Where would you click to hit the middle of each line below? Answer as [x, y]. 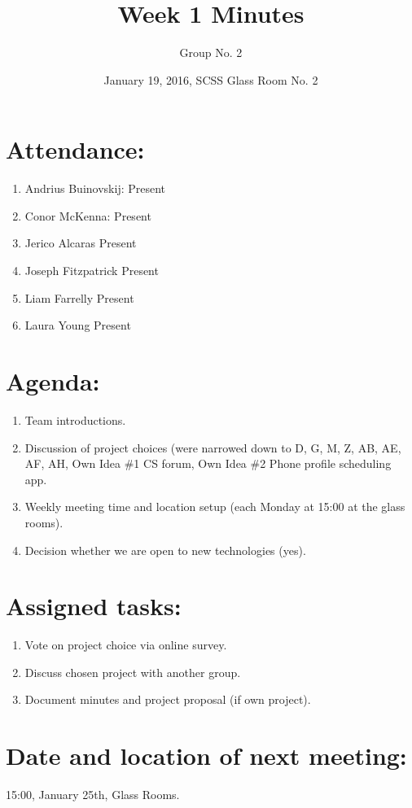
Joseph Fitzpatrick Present [92, 271]
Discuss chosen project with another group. [133, 672]
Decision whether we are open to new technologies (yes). [165, 550]
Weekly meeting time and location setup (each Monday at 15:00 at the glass [215, 507]
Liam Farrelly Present [79, 297]
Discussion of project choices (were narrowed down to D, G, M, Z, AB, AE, [213, 447]
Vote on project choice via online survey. [126, 645]
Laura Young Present [78, 325]
